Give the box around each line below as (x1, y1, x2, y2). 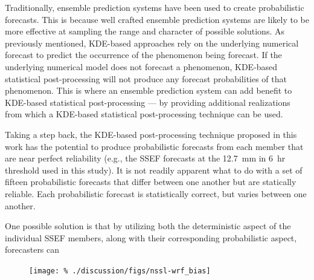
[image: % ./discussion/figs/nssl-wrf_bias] (29, 266, 211, 275)
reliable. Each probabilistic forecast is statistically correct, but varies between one (5, 187, 307, 200)
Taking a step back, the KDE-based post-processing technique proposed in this (5, 128, 297, 140)
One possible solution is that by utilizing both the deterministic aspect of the (5, 220, 291, 232)
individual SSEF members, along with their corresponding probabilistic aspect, (5, 231, 297, 244)
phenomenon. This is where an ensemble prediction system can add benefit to (5, 84, 292, 97)
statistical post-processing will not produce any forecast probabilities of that (5, 72, 287, 85)
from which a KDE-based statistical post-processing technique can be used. (5, 108, 283, 120)
